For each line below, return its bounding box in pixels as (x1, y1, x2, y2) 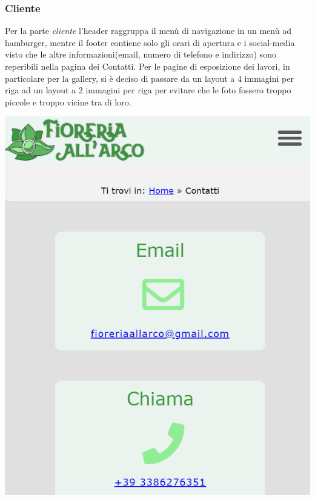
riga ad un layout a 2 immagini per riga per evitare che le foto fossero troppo (5, 84, 291, 96)
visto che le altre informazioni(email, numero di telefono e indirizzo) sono (5, 48, 276, 61)
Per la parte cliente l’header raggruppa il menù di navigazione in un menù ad (5, 24, 291, 37)
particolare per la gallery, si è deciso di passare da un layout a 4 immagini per (5, 72, 294, 84)
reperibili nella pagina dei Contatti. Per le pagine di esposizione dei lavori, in (5, 60, 290, 72)
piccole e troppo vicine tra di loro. (5, 95, 131, 108)
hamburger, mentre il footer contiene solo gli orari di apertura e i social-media (5, 36, 295, 48)
